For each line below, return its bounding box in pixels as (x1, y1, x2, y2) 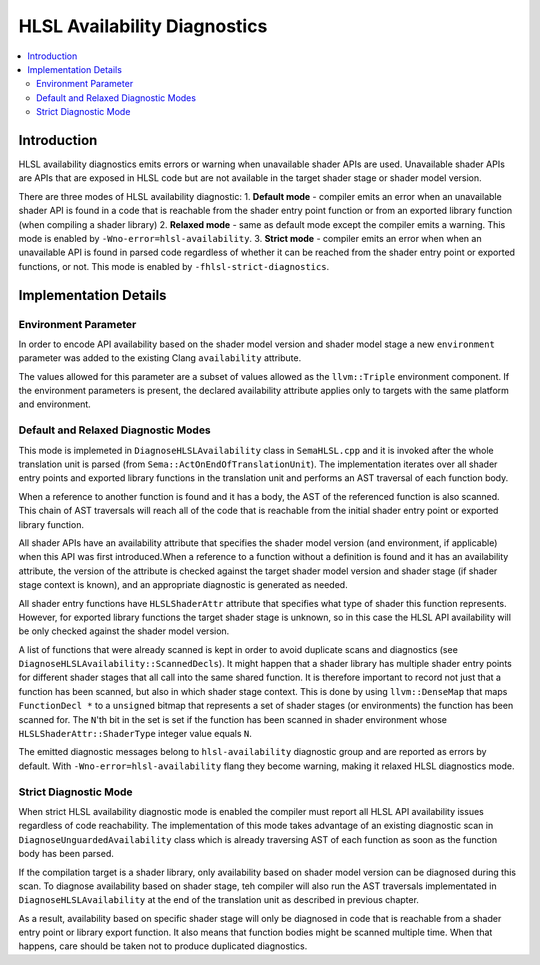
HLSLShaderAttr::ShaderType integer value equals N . (18, 728, 252, 740)
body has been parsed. (18, 848, 114, 860)
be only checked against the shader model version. (18, 625, 230, 637)
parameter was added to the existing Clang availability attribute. (18, 352, 302, 364)
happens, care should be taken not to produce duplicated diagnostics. (18, 940, 308, 952)
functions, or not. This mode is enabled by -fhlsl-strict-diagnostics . (18, 260, 330, 272)
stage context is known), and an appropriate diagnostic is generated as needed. (18, 579, 349, 591)
